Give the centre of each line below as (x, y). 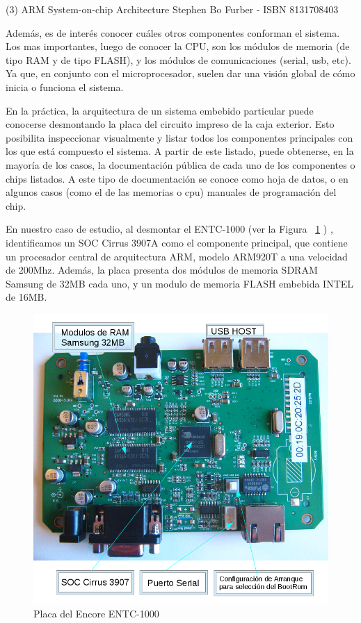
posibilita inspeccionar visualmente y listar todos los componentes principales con (179, 137)
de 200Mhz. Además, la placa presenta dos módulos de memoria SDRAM (162, 270)
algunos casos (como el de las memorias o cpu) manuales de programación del (171, 192)
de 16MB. (26, 297)
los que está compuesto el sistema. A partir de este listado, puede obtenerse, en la (180, 151)
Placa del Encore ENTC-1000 (96, 614)
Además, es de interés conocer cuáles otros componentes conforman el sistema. (173, 32)
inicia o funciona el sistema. (65, 86)
